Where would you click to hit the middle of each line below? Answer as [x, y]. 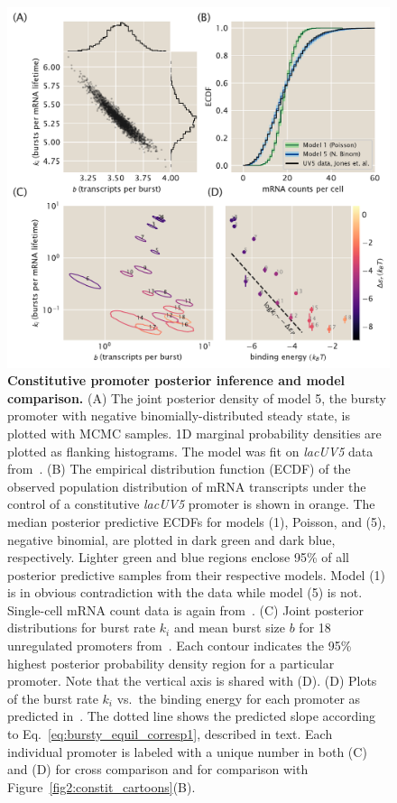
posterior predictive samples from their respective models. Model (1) [197, 574]
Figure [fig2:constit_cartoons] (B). [102, 786]
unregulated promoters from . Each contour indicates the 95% [180, 646]
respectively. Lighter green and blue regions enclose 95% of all [178, 557]
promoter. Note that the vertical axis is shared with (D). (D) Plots [192, 681]
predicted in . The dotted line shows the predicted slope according [191, 716]
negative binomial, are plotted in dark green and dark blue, [171, 539]
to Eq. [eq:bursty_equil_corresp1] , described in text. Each [170, 734]
